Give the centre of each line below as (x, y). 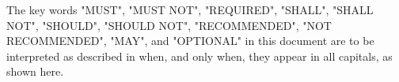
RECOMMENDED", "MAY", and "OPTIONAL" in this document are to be (190, 41)
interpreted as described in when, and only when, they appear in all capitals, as (199, 56)
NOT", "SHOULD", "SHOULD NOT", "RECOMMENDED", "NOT (169, 25)
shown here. (35, 71)
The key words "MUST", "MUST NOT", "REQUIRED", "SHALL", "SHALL (190, 9)
